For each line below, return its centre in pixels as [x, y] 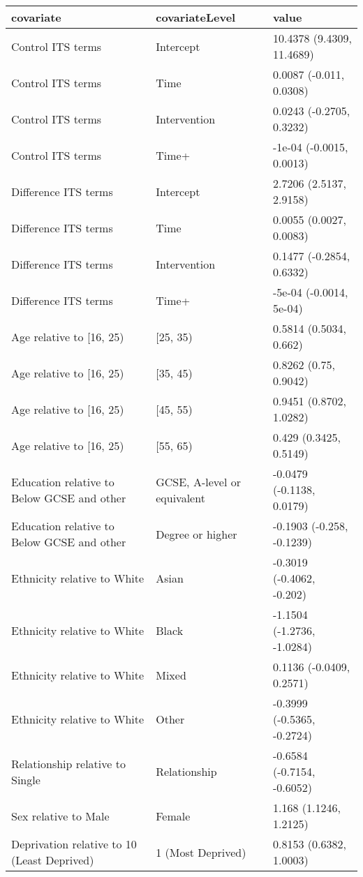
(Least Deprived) [53, 860]
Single [26, 779]
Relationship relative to [68, 763]
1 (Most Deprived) [201, 852]
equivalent [180, 497]
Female [173, 816]
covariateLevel [196, 17]
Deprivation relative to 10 [74, 844]
